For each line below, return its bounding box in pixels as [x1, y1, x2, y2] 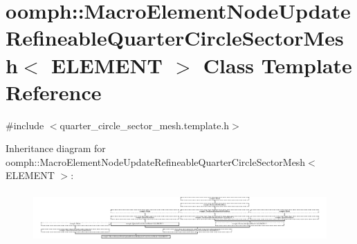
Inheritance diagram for [6, 141, 106, 156]
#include [6, 118, 44, 132]
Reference [6, 77, 102, 106]
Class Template [203, 50, 352, 79]
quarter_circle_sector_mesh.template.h [59, 118, 230, 132]
